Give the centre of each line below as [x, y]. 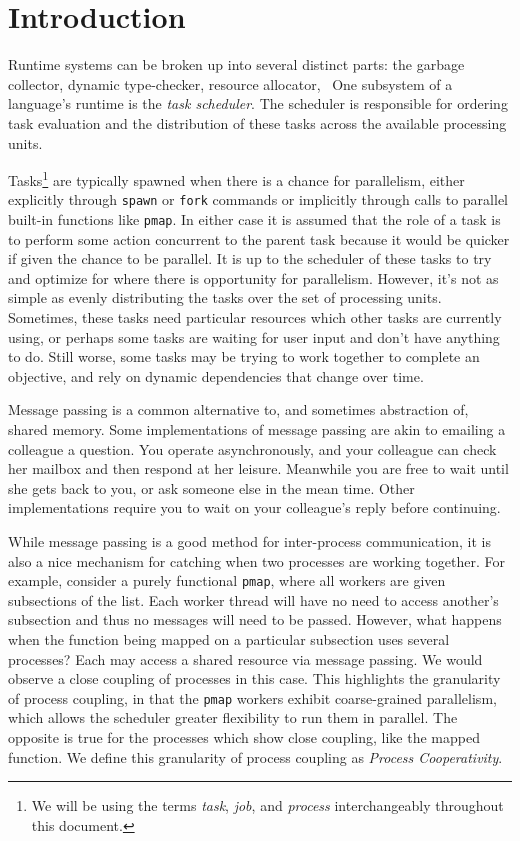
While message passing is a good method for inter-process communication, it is [249, 540]
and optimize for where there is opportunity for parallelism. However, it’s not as [253, 277]
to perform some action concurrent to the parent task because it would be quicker [259, 238]
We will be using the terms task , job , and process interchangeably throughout [267, 805]
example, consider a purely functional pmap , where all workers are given [227, 580]
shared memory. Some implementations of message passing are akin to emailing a [257, 429]
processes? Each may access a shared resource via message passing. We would [245, 658]
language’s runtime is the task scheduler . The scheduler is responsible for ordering [258, 103]
